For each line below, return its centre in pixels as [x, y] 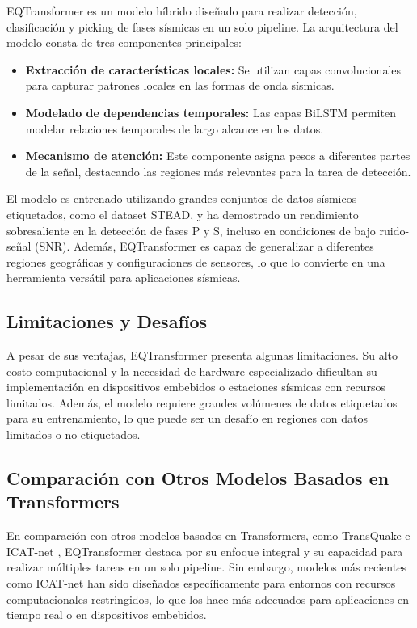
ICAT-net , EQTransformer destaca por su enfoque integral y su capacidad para [205, 551]
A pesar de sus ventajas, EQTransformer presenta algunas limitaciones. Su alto [202, 355]
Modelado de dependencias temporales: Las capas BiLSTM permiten [211, 112]
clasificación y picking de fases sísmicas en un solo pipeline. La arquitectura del [202, 26]
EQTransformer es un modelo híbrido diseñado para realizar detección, [182, 11]
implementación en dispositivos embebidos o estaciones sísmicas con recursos [196, 387]
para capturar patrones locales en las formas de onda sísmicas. [180, 85]
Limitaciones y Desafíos [107, 321]
